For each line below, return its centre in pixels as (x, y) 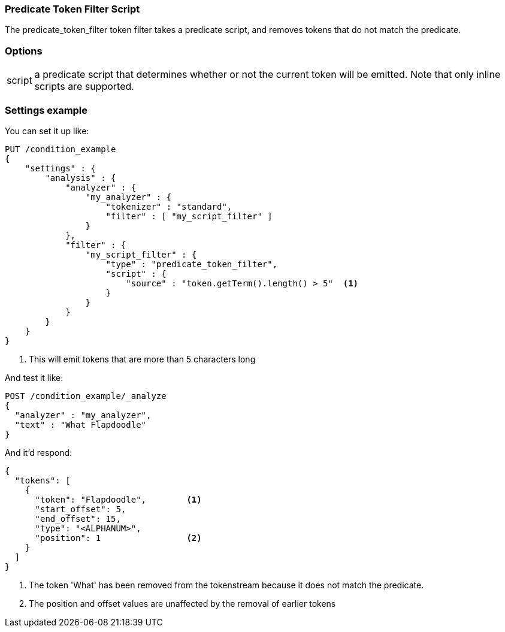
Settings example (46, 110)
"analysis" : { (81, 178)
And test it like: (34, 377)
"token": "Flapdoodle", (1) (118, 499)
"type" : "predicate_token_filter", (192, 264)
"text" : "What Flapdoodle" (81, 424)
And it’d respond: (39, 452)
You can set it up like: (47, 131)
